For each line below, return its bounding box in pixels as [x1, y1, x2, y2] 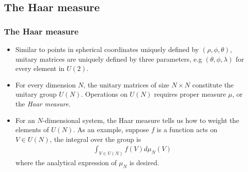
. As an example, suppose [73, 124, 149, 135]
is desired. [129, 157, 159, 168]
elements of [15, 124, 49, 135]
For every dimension [15, 79, 76, 89]
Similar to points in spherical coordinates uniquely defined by [15, 44, 199, 54]
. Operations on [81, 89, 128, 99]
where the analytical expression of [15, 157, 117, 168]
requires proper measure [154, 89, 226, 99]
